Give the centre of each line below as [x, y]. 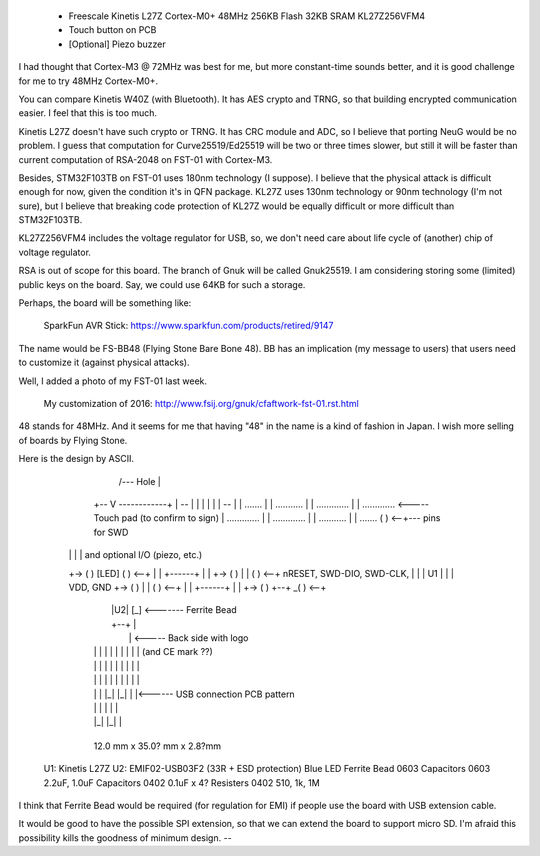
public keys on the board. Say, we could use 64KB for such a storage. [162, 284]
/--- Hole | [140, 481]
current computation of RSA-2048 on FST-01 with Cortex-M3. [145, 159]
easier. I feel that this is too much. [88, 113]
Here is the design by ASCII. [76, 459]
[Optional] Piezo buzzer [117, 44]
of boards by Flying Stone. [73, 440]
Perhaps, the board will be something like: [105, 303]
